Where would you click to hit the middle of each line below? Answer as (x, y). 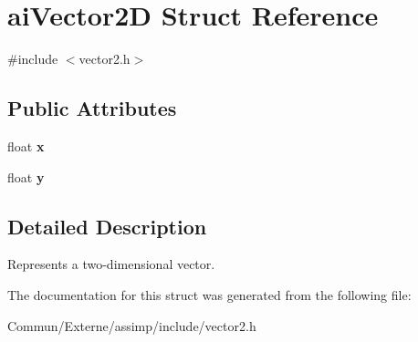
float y (26, 176)
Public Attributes (92, 108)
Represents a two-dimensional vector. (111, 264)
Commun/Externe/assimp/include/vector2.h (132, 325)
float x (26, 145)
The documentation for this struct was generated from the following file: (209, 294)
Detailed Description (107, 226)
